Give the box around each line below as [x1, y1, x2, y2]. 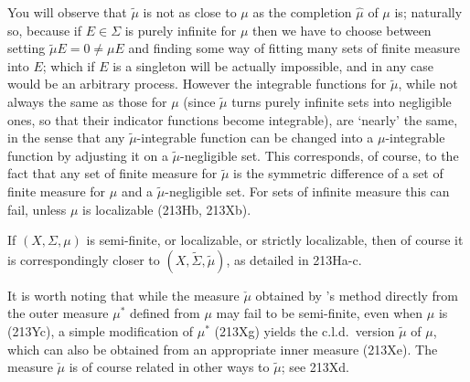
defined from [130, 303, 200, 323]
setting [7, 38, 46, 58]
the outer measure [7, 303, 109, 323]
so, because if [7, 20, 82, 39]
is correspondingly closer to [7, 249, 160, 269]
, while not [398, 74, 458, 93]
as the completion [252, 3, 352, 21]
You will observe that [7, 3, 127, 21]
